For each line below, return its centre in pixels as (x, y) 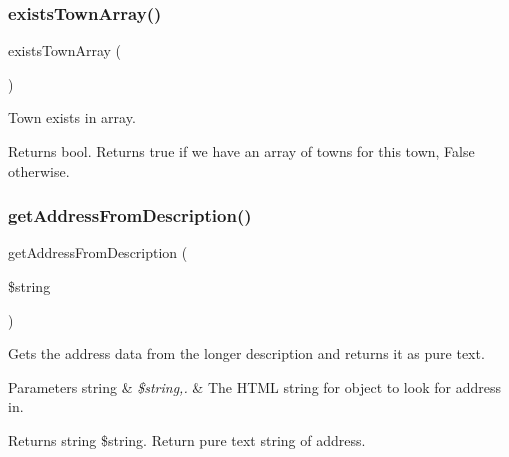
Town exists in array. (72, 117)
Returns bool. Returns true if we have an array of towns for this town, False (241, 151)
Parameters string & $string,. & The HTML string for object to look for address (254, 386)
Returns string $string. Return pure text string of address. (187, 439)
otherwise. (39, 170)
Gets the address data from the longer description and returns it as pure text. (246, 353)
